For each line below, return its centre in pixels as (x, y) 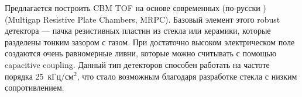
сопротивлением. (35, 87)
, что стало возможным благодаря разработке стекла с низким (187, 76)
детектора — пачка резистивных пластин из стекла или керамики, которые (138, 30)
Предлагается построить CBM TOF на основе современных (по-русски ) (135, 8)
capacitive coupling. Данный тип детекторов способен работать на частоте (137, 64)
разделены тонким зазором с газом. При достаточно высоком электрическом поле (150, 42)
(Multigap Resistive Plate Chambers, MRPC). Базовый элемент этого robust (143, 19)
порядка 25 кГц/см (39, 76)
